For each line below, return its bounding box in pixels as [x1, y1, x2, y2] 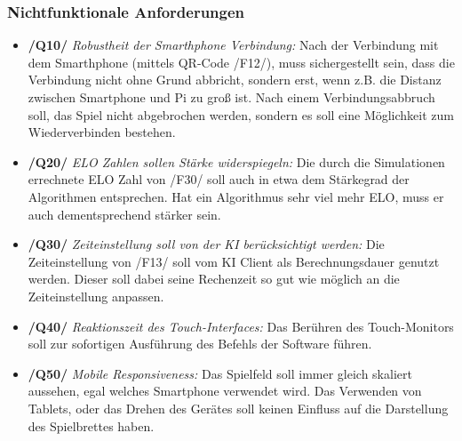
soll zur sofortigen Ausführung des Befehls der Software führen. [28, 334, 372, 353]
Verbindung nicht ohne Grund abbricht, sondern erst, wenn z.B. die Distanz [28, 70, 442, 89]
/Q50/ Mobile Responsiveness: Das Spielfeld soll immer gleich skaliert [28, 364, 412, 382]
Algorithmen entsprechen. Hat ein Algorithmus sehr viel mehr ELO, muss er [28, 187, 444, 205]
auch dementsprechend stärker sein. [28, 204, 221, 223]
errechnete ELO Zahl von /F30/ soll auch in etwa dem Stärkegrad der [28, 170, 410, 188]
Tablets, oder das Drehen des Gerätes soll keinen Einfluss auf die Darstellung [28, 398, 449, 417]
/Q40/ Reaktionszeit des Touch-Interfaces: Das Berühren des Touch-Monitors [28, 317, 454, 335]
